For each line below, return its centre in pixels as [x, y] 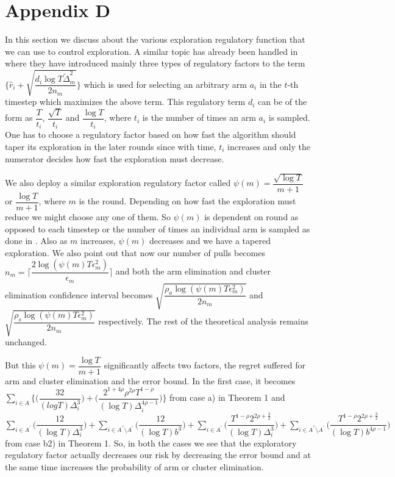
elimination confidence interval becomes [79, 294]
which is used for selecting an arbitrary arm [165, 84]
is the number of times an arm [199, 117]
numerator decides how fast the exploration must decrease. [115, 158]
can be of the [283, 102]
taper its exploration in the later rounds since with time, [111, 146]
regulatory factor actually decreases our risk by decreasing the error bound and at [158, 455]
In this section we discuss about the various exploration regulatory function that [155, 39]
